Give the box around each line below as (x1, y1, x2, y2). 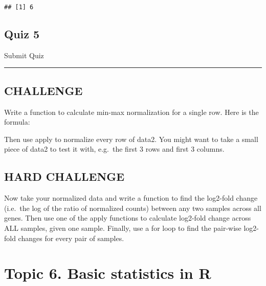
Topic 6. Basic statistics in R (4, 263, 211, 283)
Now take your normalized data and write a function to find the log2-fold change (4, 193, 258, 203)
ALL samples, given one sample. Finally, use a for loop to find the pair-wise (4, 223, 241, 233)
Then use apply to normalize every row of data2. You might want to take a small (4, 133, 258, 144)
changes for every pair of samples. (18, 232, 124, 243)
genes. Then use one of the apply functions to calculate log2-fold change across (4, 212, 251, 223)
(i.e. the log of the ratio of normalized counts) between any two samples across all (4, 202, 261, 213)
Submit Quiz (4, 50, 44, 60)
